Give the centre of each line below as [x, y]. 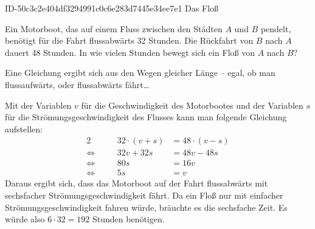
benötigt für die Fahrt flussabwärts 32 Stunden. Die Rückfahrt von [129, 40]
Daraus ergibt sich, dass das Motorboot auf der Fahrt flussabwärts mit [137, 183]
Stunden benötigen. [129, 219]
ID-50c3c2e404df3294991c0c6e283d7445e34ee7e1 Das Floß [112, 8]
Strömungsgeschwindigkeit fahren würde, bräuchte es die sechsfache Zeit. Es [146, 207]
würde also [25, 219]
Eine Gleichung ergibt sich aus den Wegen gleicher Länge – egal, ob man [140, 73]
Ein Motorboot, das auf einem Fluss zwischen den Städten [114, 28]
